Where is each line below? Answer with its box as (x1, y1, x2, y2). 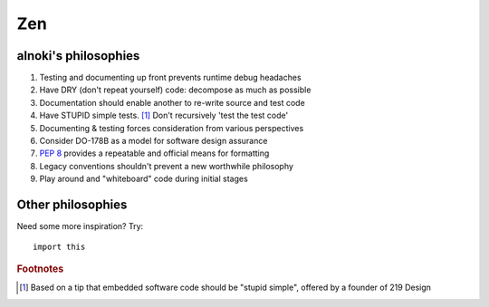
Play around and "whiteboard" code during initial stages (39, 173, 248, 185)
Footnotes (16, 263, 64, 275)
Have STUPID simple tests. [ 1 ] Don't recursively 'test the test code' (39, 110, 289, 121)
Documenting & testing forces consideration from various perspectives (39, 122, 304, 133)
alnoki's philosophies (16, 48, 140, 63)
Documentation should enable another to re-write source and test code (39, 97, 305, 108)
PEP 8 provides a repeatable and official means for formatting (39, 148, 270, 158)
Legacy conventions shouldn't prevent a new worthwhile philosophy (39, 160, 294, 171)
